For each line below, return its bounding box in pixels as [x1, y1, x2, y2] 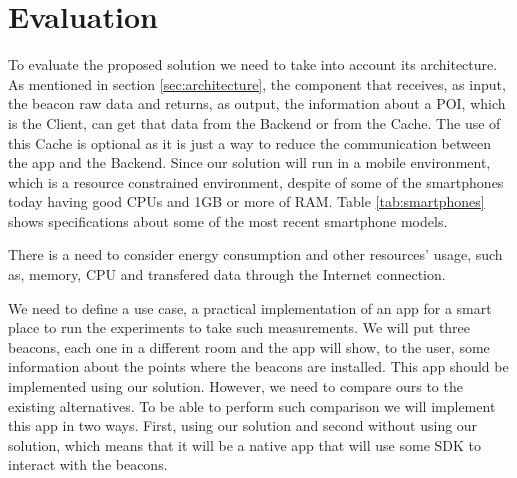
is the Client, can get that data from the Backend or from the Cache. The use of [8, 112, 501, 133]
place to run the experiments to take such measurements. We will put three [8, 317, 471, 338]
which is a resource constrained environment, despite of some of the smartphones [8, 171, 504, 192]
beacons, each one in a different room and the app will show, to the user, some [8, 336, 490, 357]
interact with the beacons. [8, 454, 168, 475]
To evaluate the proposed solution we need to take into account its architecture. [8, 54, 498, 75]
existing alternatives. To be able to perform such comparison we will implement [8, 395, 496, 416]
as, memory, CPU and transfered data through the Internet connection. [8, 264, 446, 285]
